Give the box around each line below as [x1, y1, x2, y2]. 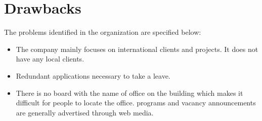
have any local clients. [16, 53, 84, 64]
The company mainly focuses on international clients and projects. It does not [16, 43, 258, 54]
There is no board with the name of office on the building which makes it [16, 87, 243, 98]
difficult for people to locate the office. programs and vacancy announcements [16, 97, 256, 108]
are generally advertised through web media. [16, 107, 154, 117]
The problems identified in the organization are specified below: [4, 27, 201, 37]
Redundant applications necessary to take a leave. [16, 70, 170, 81]
